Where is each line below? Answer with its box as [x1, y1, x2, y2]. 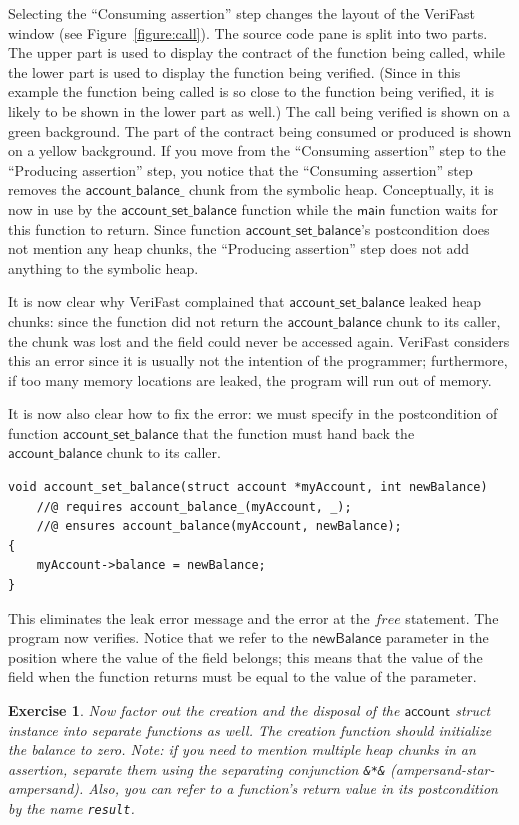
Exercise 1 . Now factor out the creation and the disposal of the [8, 700, 400, 720]
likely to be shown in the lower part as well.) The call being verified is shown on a [8, 100, 511, 121]
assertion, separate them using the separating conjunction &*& [8, 758, 385, 779]
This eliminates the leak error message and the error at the [8, 607, 370, 628]
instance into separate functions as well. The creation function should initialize [8, 719, 492, 740]
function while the [241, 198, 353, 219]
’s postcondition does [360, 218, 490, 239]
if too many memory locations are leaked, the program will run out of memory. [8, 369, 492, 390]
